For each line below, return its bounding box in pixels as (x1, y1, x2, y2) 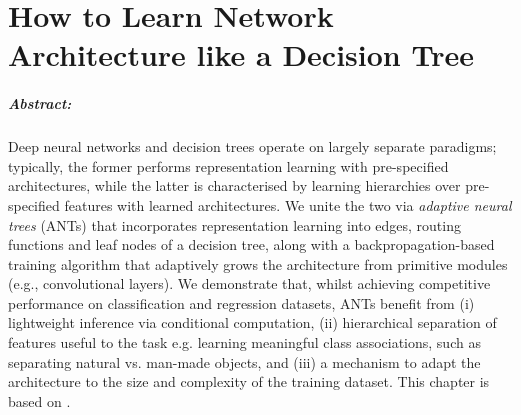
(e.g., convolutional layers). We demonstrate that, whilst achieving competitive (8, 273, 491, 294)
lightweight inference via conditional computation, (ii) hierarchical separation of (8, 312, 497, 333)
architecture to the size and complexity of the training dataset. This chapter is (8, 371, 490, 392)
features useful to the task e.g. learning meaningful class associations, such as (8, 332, 481, 353)
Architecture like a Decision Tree (8, 34, 474, 75)
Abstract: (8, 93, 72, 114)
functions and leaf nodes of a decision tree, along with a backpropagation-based (8, 234, 495, 255)
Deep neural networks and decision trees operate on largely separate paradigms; (8, 136, 497, 157)
